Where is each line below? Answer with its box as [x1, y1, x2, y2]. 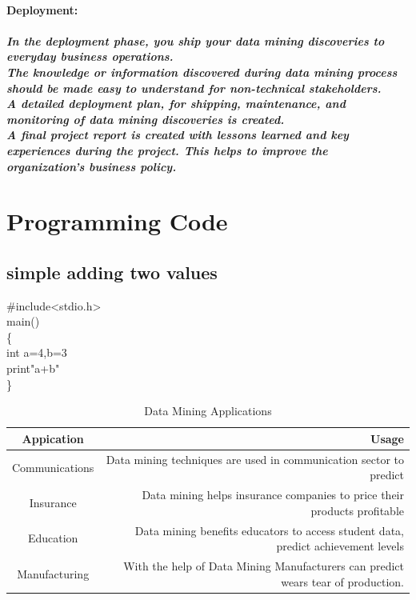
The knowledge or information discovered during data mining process [6, 63, 398, 80]
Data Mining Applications [144, 402, 272, 419]
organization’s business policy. [6, 158, 177, 174]
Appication [22, 430, 84, 446]
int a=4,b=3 [6, 344, 67, 361]
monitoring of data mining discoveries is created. [6, 110, 285, 127]
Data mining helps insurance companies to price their [142, 486, 404, 503]
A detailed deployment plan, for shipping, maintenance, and [6, 95, 346, 112]
